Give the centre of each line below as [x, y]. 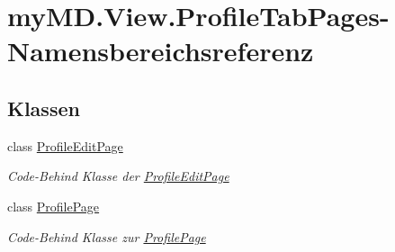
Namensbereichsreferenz [161, 51]
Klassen [44, 108]
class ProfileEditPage [65, 145]
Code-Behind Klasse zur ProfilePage [107, 236]
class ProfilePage [54, 206]
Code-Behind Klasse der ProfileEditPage [118, 176]
